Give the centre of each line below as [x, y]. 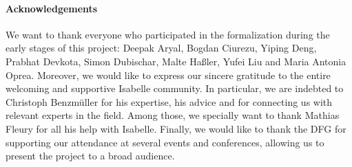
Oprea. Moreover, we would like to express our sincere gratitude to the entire [168, 75]
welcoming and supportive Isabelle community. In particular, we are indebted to [175, 88]
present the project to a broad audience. [90, 156]
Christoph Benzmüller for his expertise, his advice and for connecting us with [169, 101]
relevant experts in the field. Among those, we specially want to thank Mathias [173, 115]
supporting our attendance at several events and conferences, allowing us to [165, 142]
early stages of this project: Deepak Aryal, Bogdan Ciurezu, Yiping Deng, [161, 48]
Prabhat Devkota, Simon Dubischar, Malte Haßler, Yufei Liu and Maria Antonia [176, 61]
